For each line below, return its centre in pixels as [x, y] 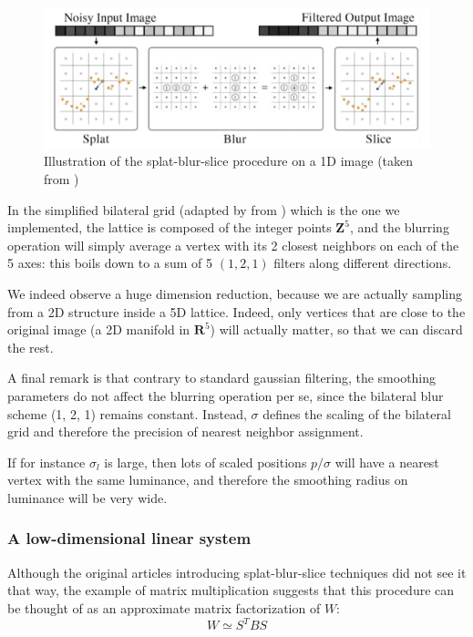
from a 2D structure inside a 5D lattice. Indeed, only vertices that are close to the [236, 311]
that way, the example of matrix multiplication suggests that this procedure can [231, 590]
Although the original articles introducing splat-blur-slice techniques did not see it [237, 572]
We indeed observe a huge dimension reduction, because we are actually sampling [235, 294]
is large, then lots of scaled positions [206, 462]
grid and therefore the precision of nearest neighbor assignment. [185, 432]
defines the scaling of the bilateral [357, 413]
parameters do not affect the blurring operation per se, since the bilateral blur [226, 395]
